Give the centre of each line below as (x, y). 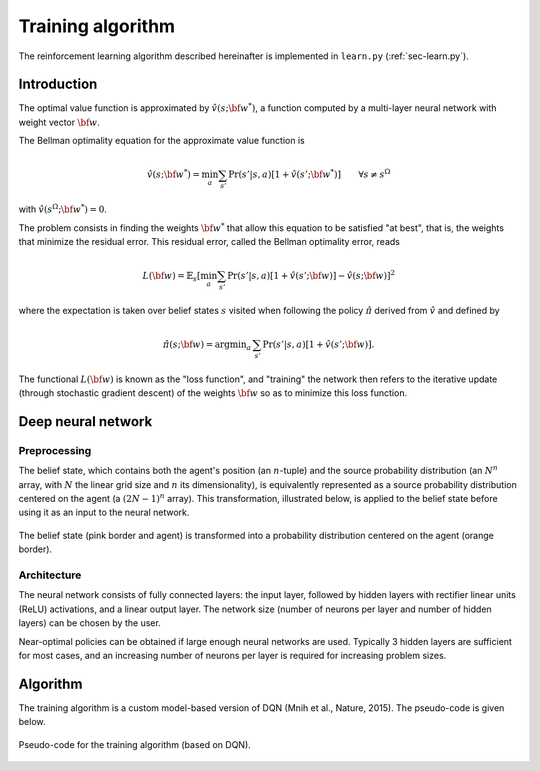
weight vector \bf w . (59, 122)
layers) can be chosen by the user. (90, 623)
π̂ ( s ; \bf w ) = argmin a (207, 345)
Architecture (50, 575)
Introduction (58, 84)
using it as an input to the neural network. (104, 512)
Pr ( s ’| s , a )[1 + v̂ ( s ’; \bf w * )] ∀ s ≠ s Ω (309, 173)
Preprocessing (55, 450)
